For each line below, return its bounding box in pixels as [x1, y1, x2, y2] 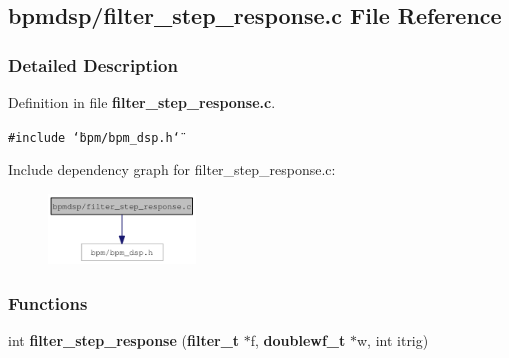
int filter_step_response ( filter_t [8, 329, 240, 350]
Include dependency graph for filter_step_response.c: [8, 159, 336, 180]
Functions [8, 290, 88, 315]
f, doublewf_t [250, 329, 346, 350]
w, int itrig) [356, 329, 429, 350]
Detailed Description [8, 52, 178, 77]
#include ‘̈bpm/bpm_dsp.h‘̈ [8, 130, 180, 145]
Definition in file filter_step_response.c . [8, 92, 276, 112]
